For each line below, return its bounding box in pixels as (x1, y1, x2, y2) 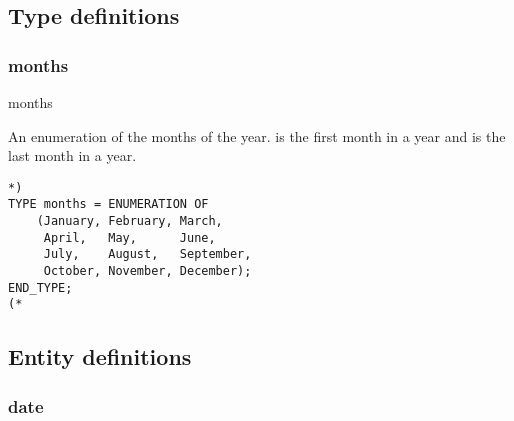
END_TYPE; (8, 280, 73, 295)
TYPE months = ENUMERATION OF (8, 197, 209, 212)
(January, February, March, (36, 214, 223, 229)
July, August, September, (43, 247, 252, 262)
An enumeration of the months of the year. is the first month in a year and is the (8, 125, 506, 146)
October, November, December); (43, 264, 252, 279)
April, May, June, (43, 230, 216, 245)
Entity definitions (8, 341, 192, 372)
